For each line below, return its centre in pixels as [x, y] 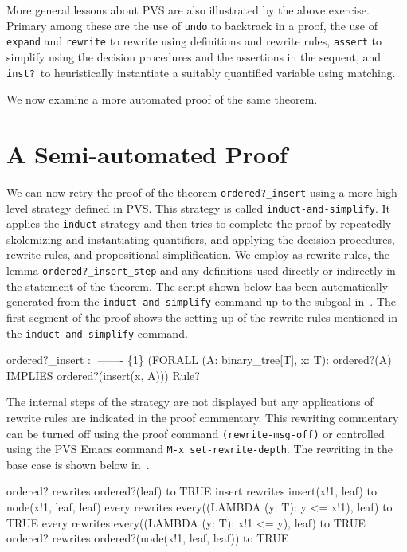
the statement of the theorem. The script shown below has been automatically [198, 286]
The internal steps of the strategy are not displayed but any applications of [190, 402]
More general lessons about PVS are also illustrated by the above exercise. [188, 10]
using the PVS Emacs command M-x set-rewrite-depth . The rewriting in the [200, 449]
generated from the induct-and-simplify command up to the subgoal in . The [201, 301]
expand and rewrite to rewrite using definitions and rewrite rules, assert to [194, 41]
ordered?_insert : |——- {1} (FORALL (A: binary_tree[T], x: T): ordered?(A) [199, 360]
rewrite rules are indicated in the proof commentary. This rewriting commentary [203, 417]
